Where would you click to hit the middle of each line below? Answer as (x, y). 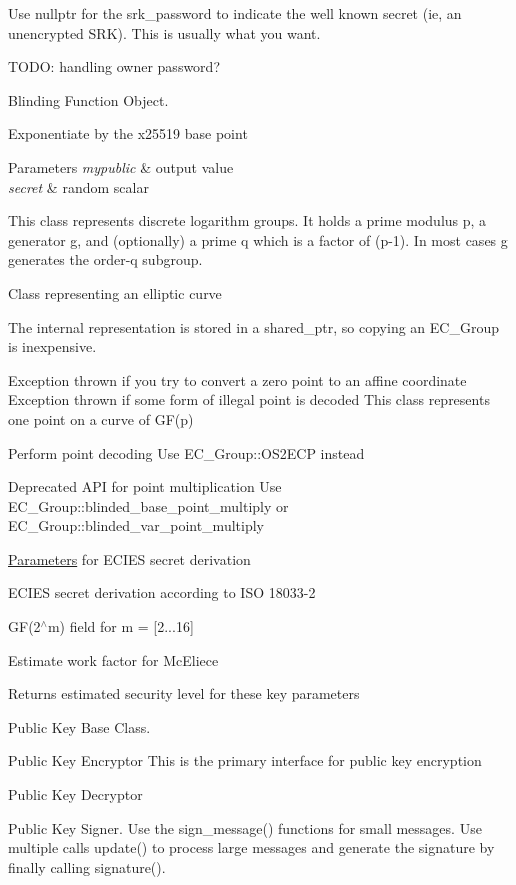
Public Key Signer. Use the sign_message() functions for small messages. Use (245, 827)
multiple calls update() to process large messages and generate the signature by (251, 847)
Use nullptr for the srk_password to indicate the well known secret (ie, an (235, 13)
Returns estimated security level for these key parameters (184, 693)
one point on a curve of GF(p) (101, 418)
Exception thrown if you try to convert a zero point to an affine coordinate (237, 379)
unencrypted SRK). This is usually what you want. (164, 32)
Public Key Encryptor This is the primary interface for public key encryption (245, 760)
